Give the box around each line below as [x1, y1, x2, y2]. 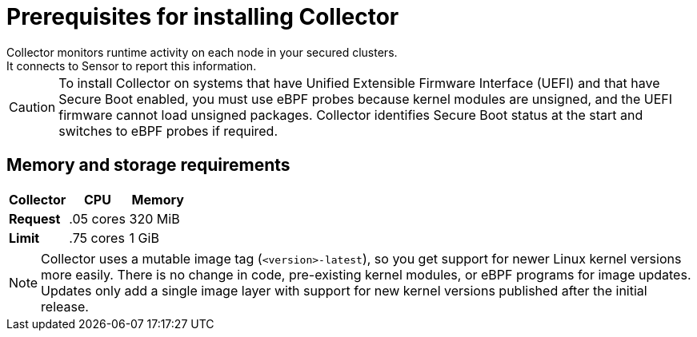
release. [41, 298, 89, 315]
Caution [9, 98, 56, 115]
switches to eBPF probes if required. [58, 122, 278, 139]
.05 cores [69, 210, 126, 227]
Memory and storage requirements [6, 155, 290, 176]
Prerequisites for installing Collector [6, 3, 399, 30]
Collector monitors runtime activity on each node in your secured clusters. [6, 45, 398, 59]
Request [9, 210, 61, 227]
